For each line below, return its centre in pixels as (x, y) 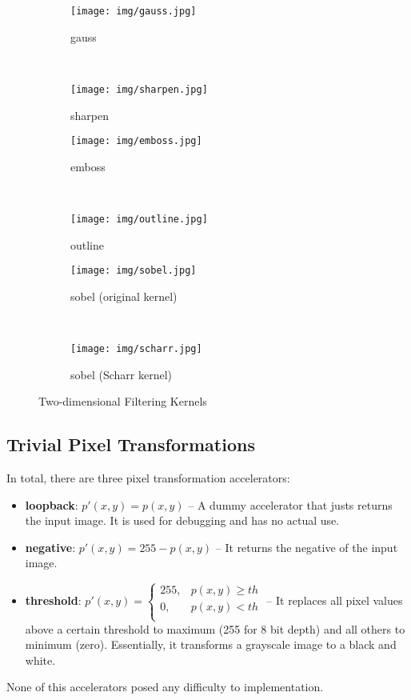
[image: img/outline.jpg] (139, 219)
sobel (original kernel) (124, 296)
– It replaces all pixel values (335, 600)
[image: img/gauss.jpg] (134, 11)
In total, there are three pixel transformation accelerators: (148, 478)
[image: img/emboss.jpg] (136, 141)
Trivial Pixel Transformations (131, 444)
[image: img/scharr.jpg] (136, 349)
